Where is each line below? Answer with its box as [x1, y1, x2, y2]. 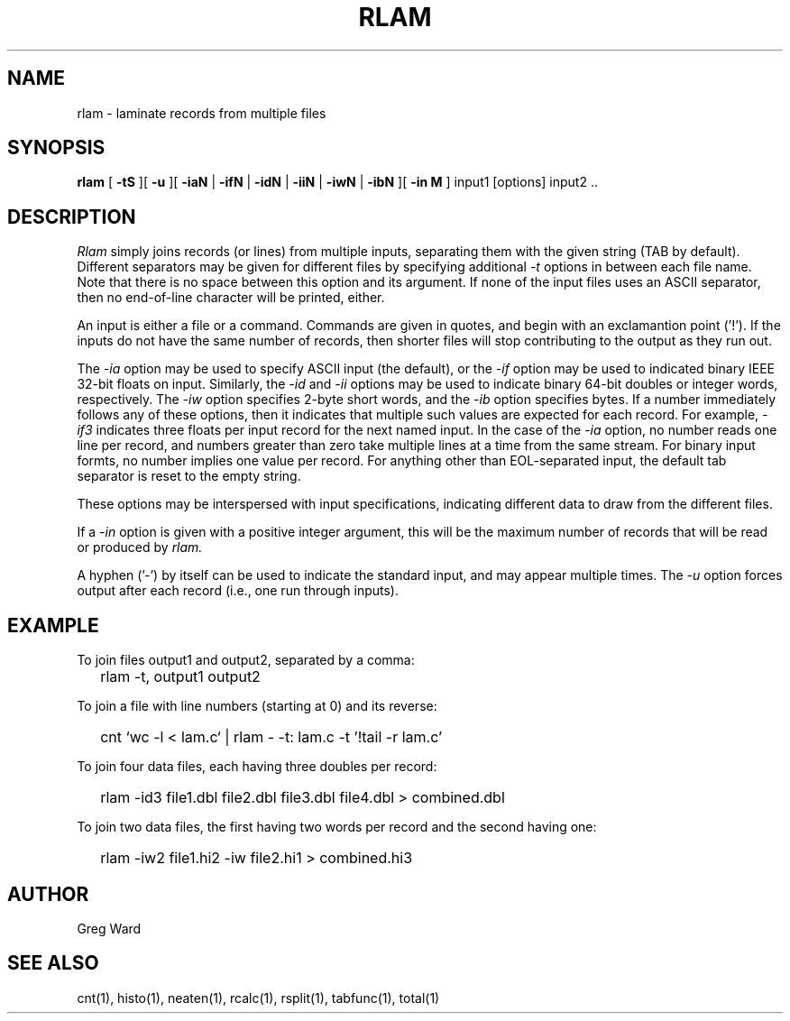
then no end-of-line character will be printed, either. [77, 290, 385, 306]
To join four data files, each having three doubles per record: [77, 759, 437, 775]
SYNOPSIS [7, 136, 106, 160]
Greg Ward [77, 920, 142, 936]
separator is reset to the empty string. [77, 468, 301, 484]
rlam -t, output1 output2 [100, 667, 261, 686]
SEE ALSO [7, 952, 99, 975]
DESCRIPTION [7, 205, 136, 228]
